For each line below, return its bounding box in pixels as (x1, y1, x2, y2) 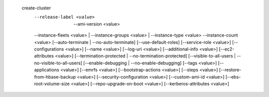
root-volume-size (34, 81, 70, 87)
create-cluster (21, 5, 51, 11)
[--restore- (219, 67, 242, 73)
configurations (34, 46, 64, 52)
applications (34, 67, 59, 73)
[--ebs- (225, 74, 241, 80)
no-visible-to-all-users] (34, 60, 82, 66)
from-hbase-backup (34, 74, 76, 80)
